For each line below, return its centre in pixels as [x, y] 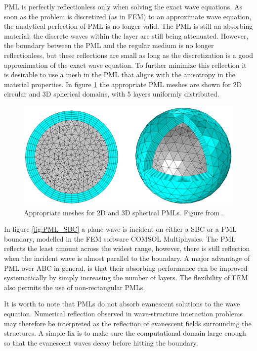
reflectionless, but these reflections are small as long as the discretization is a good [129, 55]
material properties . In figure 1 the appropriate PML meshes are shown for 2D [123, 84]
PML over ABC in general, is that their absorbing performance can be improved [126, 268]
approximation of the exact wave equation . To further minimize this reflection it [125, 65]
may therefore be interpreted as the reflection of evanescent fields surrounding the [128, 323]
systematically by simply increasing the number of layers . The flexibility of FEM [126, 277]
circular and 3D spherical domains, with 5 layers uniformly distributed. [112, 94]
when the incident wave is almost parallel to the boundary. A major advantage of [127, 258]
